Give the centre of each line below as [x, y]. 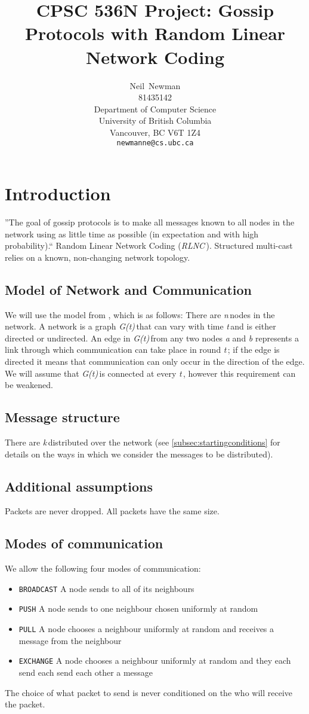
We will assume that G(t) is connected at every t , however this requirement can [150, 373]
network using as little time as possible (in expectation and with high [132, 234]
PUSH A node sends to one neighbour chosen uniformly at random [138, 608]
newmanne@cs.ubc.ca [155, 143]
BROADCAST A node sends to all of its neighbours [106, 588]
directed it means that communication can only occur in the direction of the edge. [155, 361]
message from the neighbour [70, 640]
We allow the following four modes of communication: [103, 568]
